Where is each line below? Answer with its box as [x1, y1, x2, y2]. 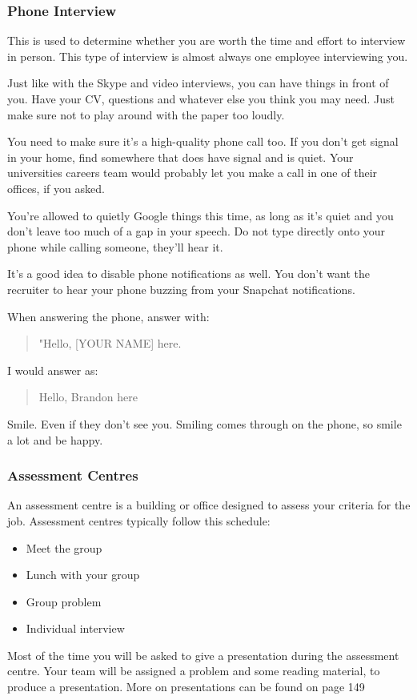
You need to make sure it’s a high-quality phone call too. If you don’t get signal [7, 133, 399, 150]
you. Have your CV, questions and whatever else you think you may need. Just [7, 91, 395, 107]
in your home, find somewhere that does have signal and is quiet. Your [7, 148, 354, 165]
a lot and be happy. [7, 431, 103, 448]
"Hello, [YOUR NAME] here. [38, 335, 182, 352]
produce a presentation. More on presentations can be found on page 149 [7, 678, 365, 695]
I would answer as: [7, 361, 98, 378]
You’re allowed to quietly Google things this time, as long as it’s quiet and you [7, 207, 394, 223]
